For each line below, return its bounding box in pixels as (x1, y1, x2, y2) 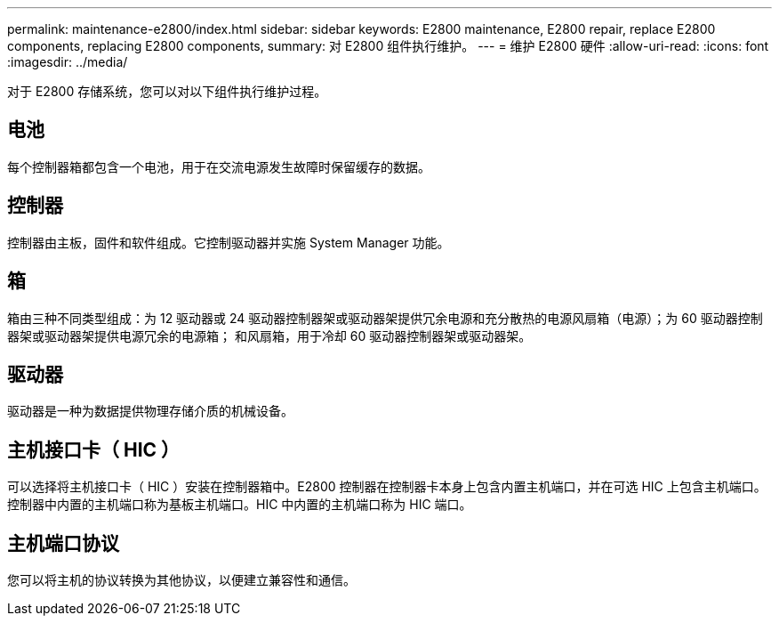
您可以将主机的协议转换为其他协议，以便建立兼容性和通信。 (7, 572, 356, 588)
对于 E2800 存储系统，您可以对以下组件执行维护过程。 (7, 84, 327, 99)
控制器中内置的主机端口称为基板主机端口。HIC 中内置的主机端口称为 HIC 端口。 (7, 497, 472, 513)
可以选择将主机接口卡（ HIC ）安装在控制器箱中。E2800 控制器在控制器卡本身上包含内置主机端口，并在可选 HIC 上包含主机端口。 (7, 479, 767, 495)
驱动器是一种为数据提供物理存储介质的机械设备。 (7, 403, 293, 419)
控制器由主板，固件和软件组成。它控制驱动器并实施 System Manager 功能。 (7, 234, 450, 250)
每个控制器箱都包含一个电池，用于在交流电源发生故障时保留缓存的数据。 (7, 158, 430, 174)
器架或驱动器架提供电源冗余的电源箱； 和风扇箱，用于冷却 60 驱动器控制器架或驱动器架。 (7, 328, 532, 344)
